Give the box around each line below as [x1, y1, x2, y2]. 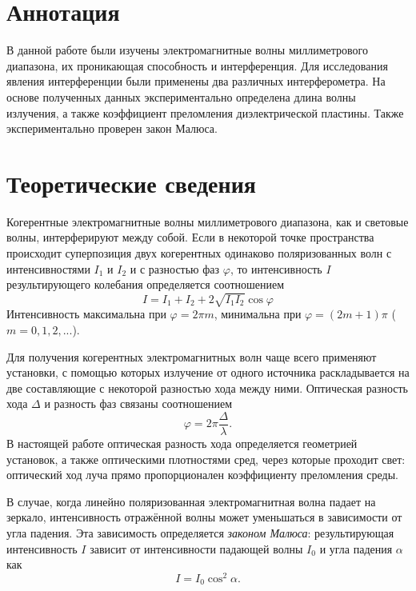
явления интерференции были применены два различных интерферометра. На [6, 73, 386, 90]
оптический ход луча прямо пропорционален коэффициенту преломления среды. [6, 466, 398, 483]
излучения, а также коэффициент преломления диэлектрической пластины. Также [6, 104, 404, 121]
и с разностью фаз [130, 260, 220, 277]
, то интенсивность [230, 260, 322, 277]
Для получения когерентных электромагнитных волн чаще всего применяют [6, 348, 377, 365]
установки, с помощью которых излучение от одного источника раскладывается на [6, 364, 410, 381]
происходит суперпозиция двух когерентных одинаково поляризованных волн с [6, 245, 392, 261]
